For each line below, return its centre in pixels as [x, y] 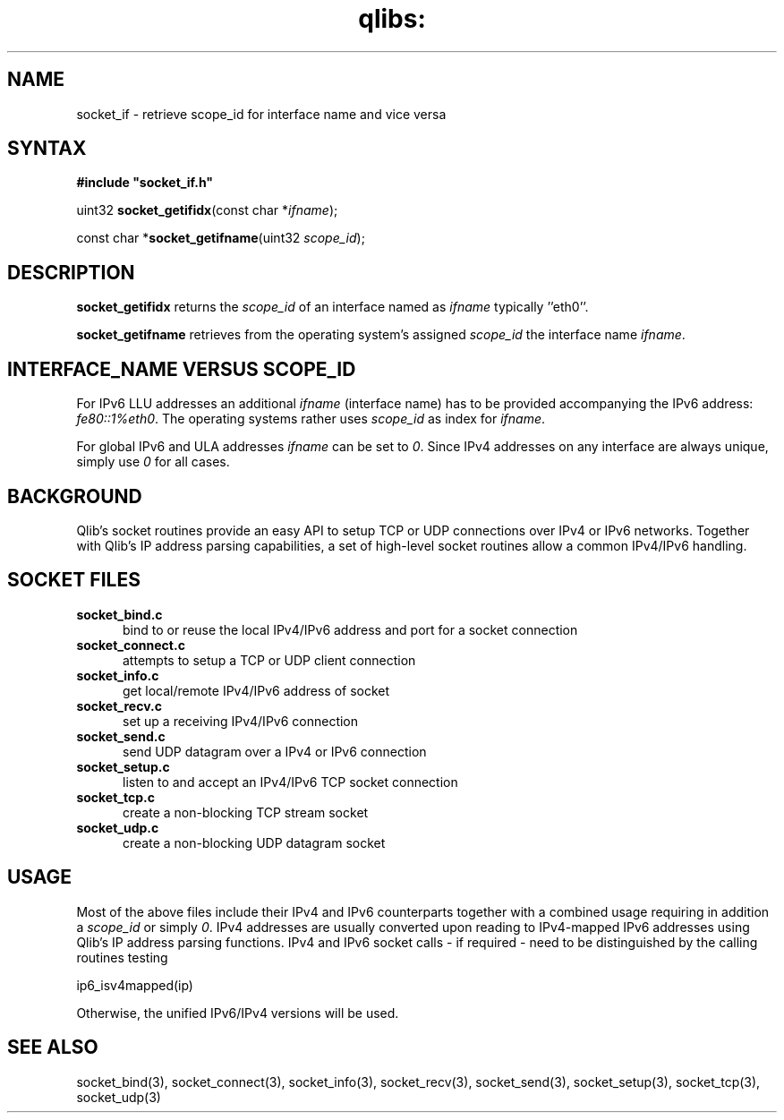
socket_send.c [121, 736]
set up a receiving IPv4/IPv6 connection [241, 721]
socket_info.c [118, 675]
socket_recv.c [119, 705]
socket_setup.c [123, 766]
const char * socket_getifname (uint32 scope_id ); [221, 238]
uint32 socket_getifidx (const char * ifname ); [207, 210]
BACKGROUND [75, 496]
